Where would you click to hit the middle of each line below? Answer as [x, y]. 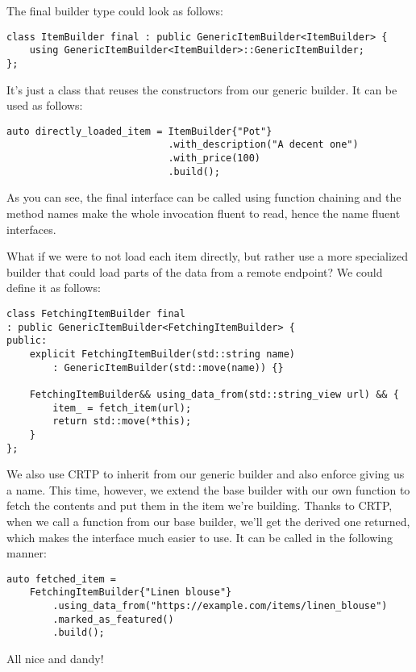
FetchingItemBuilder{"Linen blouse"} [131, 593]
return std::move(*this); [122, 422]
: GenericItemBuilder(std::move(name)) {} [168, 367]
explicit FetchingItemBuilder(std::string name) [162, 354]
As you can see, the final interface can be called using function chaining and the [204, 197]
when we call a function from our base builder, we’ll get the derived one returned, [208, 521]
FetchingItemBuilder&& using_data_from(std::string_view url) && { [214, 394]
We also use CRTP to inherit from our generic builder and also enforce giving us [206, 474]
